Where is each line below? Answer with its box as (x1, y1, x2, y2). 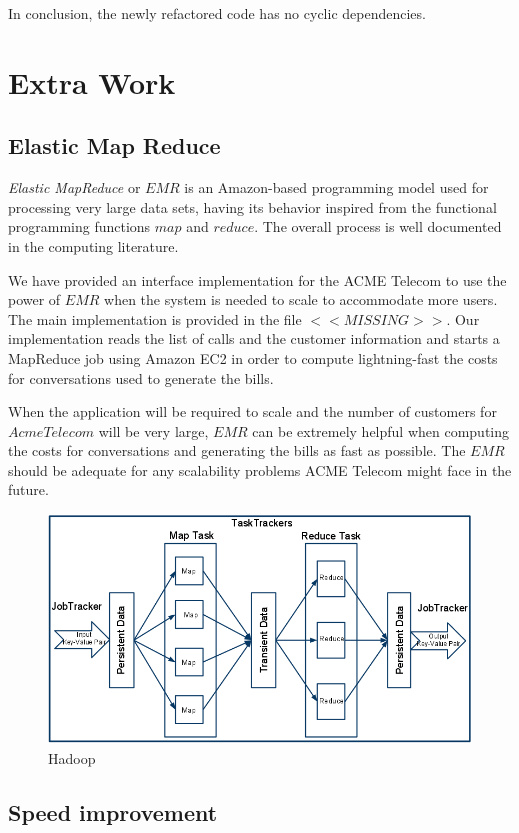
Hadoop (48, 747, 96, 768)
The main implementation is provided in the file (8, 308, 302, 329)
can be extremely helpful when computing (252, 420, 510, 441)
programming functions (8, 216, 151, 237)
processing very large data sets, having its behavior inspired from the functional (8, 196, 497, 217)
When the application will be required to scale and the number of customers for (8, 401, 497, 422)
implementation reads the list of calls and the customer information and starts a (8, 328, 500, 349)
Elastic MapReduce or (8, 177, 141, 198)
